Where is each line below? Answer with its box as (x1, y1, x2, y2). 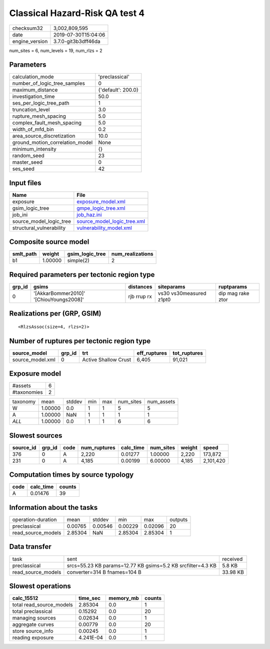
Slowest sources (9, 431, 62, 440)
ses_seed (12, 165, 35, 172)
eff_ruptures (136, 350, 167, 357)
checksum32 (12, 25, 43, 32)
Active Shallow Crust (82, 356, 131, 363)
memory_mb (108, 595, 139, 602)
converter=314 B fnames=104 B (66, 568, 142, 575)
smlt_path (12, 250, 37, 257)
